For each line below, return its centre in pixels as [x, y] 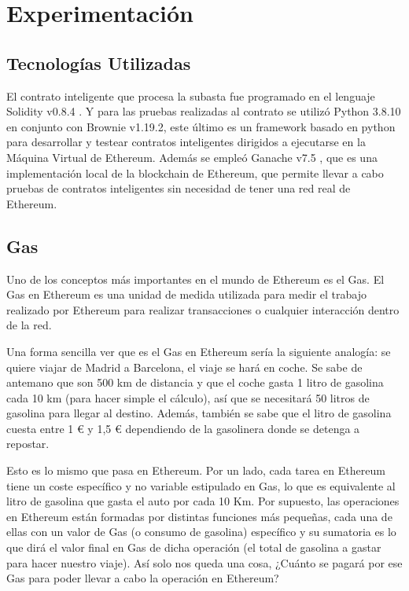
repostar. [28, 444]
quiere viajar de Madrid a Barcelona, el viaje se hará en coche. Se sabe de [184, 367]
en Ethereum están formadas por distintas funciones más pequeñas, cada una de [199, 516]
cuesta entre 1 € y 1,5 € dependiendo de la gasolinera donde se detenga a [183, 428]
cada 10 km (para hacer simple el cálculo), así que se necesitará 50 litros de [188, 397]
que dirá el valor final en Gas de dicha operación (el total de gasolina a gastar [194, 547]
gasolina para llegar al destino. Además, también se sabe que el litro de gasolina [199, 413]
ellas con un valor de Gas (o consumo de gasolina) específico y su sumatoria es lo [201, 532]
